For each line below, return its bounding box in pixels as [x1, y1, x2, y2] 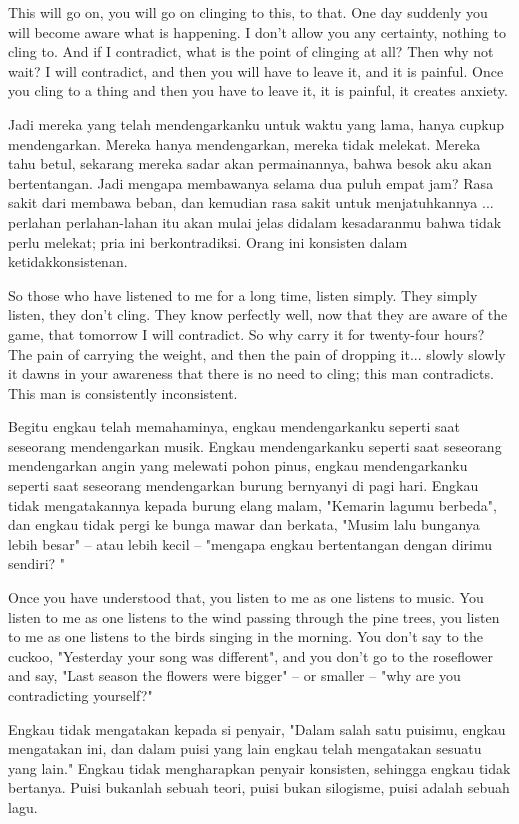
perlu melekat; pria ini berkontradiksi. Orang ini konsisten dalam [8, 231, 408, 252]
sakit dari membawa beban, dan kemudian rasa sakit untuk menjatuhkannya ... [8, 192, 494, 213]
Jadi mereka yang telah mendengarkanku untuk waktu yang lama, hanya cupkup [8, 113, 505, 134]
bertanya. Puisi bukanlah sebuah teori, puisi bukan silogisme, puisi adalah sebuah [8, 777, 510, 798]
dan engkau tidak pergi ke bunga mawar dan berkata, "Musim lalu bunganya [8, 514, 480, 535]
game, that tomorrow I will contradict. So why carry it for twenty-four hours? [8, 323, 485, 344]
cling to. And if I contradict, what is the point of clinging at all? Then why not [8, 41, 494, 62]
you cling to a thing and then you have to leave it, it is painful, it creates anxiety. [8, 80, 508, 101]
